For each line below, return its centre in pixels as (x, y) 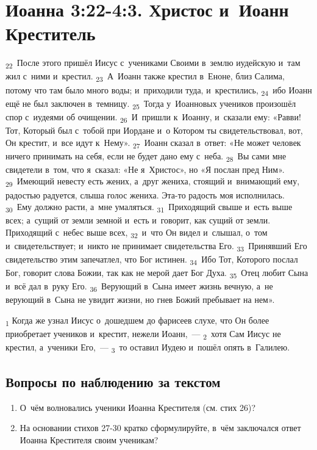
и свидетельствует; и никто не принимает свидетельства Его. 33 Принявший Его (156, 246)
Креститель (51, 33)
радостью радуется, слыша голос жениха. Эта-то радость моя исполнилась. (145, 194)
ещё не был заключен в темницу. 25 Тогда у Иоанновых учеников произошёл (151, 104)
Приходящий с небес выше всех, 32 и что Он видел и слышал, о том (137, 233)
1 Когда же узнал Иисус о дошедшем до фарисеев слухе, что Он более (137, 321)
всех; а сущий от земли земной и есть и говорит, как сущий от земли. (138, 220)
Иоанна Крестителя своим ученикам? (89, 439)
